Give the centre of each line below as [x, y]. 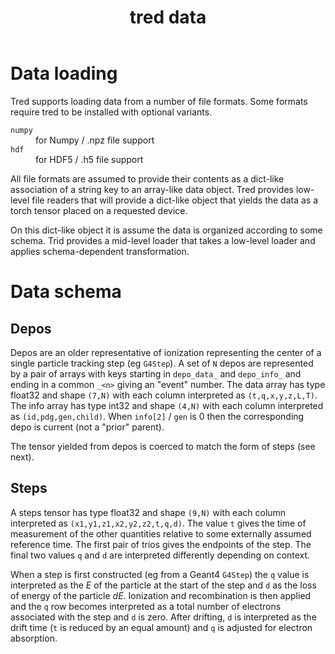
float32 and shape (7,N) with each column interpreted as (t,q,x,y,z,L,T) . [164, 395]
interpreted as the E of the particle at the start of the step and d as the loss [163, 585]
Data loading [64, 73]
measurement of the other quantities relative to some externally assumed [161, 533]
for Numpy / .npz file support [95, 140]
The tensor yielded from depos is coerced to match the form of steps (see [163, 446]
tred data [168, 17]
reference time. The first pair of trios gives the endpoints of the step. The [161, 544]
